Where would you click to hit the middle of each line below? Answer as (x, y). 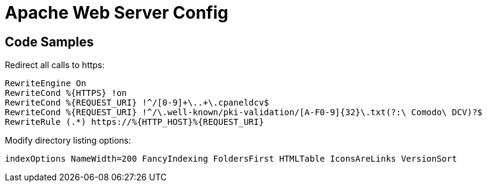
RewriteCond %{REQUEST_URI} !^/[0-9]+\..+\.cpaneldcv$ (137, 103)
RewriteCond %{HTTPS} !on (66, 93)
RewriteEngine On (46, 84)
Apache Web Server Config (117, 13)
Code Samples (49, 42)
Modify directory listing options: (68, 141)
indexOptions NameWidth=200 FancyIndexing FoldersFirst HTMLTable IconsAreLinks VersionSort (231, 159)
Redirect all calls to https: (55, 65)
